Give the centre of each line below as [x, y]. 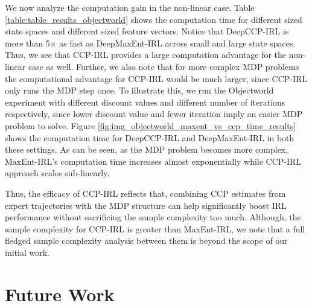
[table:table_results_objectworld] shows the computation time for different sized [154, 19]
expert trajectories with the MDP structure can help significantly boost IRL [146, 205]
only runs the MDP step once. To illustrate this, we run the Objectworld [139, 90]
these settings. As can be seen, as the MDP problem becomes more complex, [147, 149]
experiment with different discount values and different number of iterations [145, 102]
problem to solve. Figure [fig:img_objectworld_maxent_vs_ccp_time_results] [151, 125]
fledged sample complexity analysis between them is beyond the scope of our [146, 241]
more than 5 [27, 43]
